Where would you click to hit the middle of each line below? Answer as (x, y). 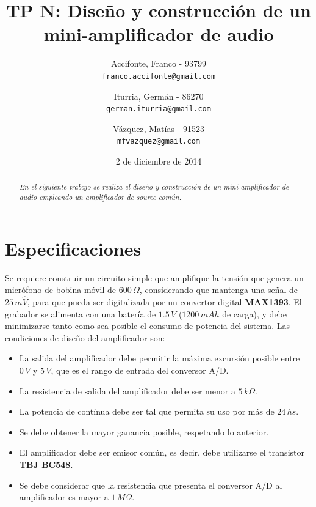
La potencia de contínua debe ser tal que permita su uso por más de (147, 411)
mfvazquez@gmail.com (159, 142)
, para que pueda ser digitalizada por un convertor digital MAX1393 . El (164, 302)
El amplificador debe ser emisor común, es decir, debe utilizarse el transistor (162, 452)
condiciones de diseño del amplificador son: (85, 337)
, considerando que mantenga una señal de (219, 290)
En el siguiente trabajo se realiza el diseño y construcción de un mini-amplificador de (154, 187)
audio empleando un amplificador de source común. (100, 197)
